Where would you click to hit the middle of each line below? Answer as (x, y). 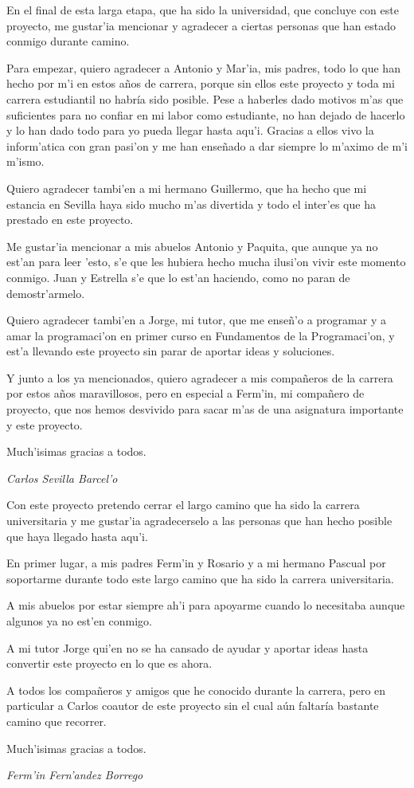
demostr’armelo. (46, 293)
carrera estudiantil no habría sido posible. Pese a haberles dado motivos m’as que (205, 98)
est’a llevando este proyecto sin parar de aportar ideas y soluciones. (171, 351)
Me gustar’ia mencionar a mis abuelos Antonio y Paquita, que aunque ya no (192, 246)
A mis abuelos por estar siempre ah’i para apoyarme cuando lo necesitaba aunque (206, 605)
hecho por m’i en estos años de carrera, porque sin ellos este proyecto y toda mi (201, 83)
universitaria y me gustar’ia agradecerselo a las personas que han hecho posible (199, 521)
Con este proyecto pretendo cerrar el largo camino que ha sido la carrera (183, 505)
